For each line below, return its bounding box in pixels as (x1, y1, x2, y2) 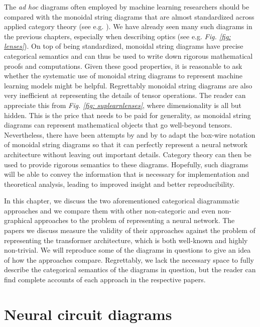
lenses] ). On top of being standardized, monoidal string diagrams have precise (4, 41, 243, 51)
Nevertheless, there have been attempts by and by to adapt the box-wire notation (4, 129, 255, 140)
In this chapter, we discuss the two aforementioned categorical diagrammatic (4, 195, 240, 206)
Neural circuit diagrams (4, 303, 172, 324)
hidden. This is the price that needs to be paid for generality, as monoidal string (4, 110, 251, 120)
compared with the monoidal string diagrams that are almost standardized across (4, 11, 254, 22)
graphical (4, 215, 33, 226)
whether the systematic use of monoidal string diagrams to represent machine (4, 70, 243, 81)
